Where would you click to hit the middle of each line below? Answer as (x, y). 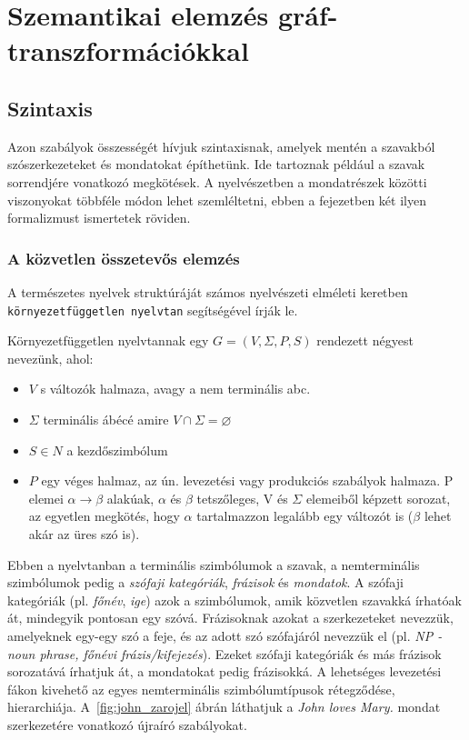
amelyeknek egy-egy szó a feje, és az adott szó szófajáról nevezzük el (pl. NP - (225, 635)
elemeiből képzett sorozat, (378, 498)
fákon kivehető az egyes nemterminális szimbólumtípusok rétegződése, (201, 689)
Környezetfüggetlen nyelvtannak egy (108, 340)
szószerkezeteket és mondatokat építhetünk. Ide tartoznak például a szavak (216, 164)
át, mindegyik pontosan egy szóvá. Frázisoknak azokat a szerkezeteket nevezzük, (230, 618)
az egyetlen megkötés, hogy (104, 516)
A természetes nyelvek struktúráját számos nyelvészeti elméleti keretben (208, 291)
